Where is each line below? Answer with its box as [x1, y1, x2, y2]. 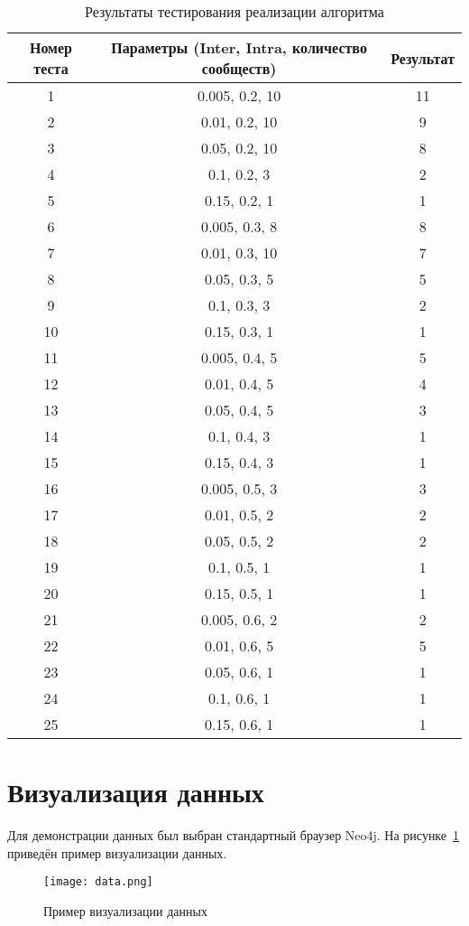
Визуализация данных [7, 773, 264, 810]
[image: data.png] [43, 875, 153, 889]
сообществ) [201, 58, 277, 79]
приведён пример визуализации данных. [7, 843, 227, 862]
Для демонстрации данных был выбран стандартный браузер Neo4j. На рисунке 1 [7, 826, 460, 845]
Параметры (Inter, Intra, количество [111, 37, 367, 58]
